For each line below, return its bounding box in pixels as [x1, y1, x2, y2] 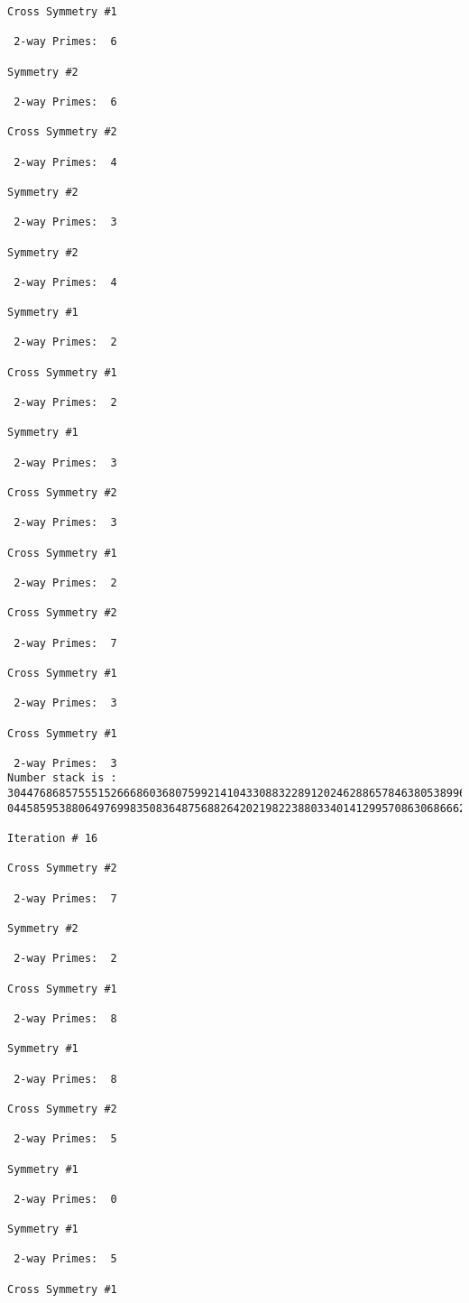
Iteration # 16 [7, 832, 98, 846]
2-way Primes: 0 [14, 1192, 117, 1206]
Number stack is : [7, 772, 117, 785]
